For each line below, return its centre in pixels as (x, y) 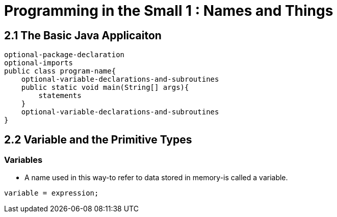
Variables (23, 160)
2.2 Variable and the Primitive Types (98, 139)
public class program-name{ (60, 71)
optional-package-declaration (64, 55)
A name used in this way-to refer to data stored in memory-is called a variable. (156, 178)
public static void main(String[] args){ (105, 88)
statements (60, 96)
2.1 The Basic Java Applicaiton (83, 35)
